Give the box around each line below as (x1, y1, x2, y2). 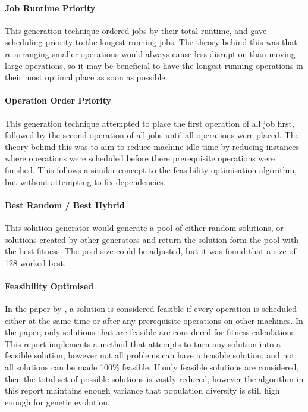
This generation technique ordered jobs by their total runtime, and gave (5, 24, 267, 36)
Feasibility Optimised (5, 279, 94, 292)
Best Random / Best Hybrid (5, 198, 125, 211)
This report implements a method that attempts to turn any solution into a (5, 337, 281, 349)
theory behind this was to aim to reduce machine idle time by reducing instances (5, 140, 300, 152)
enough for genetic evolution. (5, 395, 111, 408)
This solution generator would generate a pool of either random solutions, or (5, 221, 284, 233)
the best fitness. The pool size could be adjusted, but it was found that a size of (5, 245, 296, 257)
